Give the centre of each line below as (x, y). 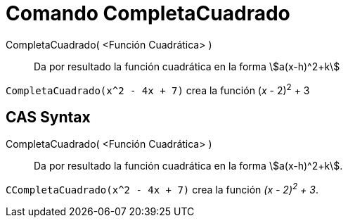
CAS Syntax (48, 117)
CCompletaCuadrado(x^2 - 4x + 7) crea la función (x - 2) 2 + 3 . (162, 189)
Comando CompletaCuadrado (148, 13)
